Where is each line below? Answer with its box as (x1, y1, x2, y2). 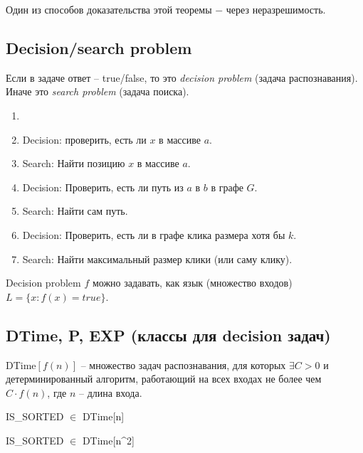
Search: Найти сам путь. (22, 203, 128, 218)
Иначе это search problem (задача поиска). (6, 84, 189, 99)
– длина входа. (79, 385, 142, 400)
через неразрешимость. (226, 2, 326, 16)
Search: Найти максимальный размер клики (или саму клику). (22, 251, 293, 266)
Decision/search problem (6, 36, 192, 58)
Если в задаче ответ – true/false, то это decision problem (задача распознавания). (6, 70, 358, 85)
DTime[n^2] (82, 432, 135, 447)
